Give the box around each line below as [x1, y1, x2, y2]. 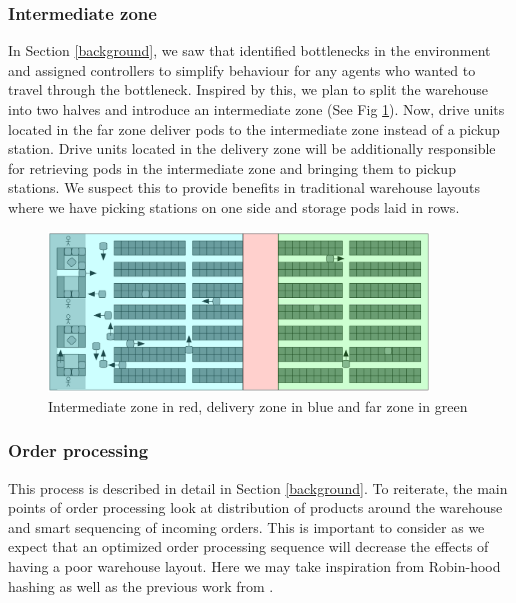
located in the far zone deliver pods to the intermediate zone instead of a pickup [8, 118, 500, 139]
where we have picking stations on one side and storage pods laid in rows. [8, 196, 460, 217]
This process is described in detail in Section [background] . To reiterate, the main [8, 477, 508, 498]
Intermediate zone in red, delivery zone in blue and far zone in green [48, 395, 468, 416]
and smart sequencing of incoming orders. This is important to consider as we [8, 516, 485, 537]
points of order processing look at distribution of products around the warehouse [8, 497, 503, 518]
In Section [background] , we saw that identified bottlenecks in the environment [8, 40, 491, 61]
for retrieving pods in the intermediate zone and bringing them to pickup [8, 157, 456, 178]
